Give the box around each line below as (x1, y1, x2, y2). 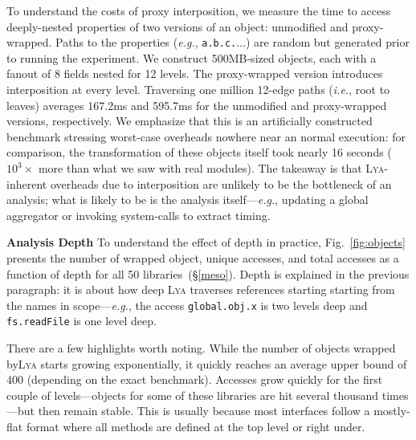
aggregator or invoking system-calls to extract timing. (6, 206, 271, 223)
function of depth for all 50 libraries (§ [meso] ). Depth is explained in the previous (6, 265, 410, 282)
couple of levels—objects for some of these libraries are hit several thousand (6, 386, 379, 403)
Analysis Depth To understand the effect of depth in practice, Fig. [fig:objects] (6, 234, 406, 251)
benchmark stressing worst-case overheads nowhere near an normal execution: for (6, 128, 406, 145)
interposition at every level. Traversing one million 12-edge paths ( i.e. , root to (6, 81, 390, 98)
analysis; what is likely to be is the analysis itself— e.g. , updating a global (6, 191, 369, 208)
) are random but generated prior (245, 34, 410, 51)
